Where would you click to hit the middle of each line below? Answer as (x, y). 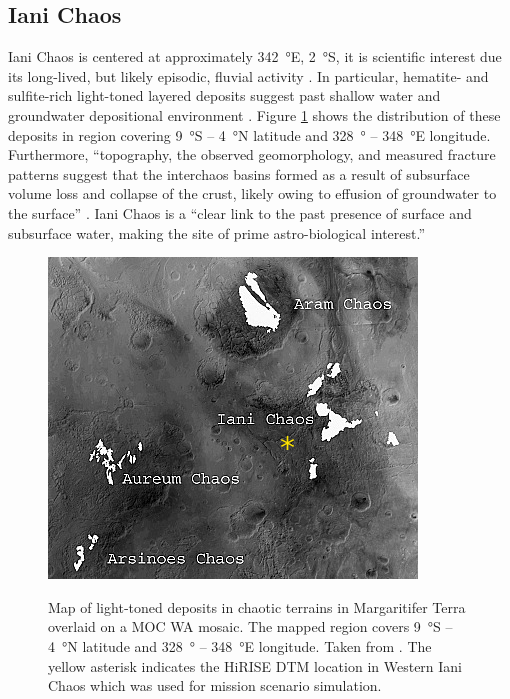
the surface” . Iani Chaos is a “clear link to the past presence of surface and (240, 212)
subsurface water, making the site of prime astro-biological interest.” (217, 232)
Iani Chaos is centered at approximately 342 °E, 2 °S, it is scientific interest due (255, 56)
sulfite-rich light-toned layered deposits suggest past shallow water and (224, 95)
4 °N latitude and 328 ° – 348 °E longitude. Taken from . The (240, 645)
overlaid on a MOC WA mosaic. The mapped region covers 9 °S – (250, 626)
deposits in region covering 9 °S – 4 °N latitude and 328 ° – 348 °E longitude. (249, 134)
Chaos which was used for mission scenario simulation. (215, 685)
